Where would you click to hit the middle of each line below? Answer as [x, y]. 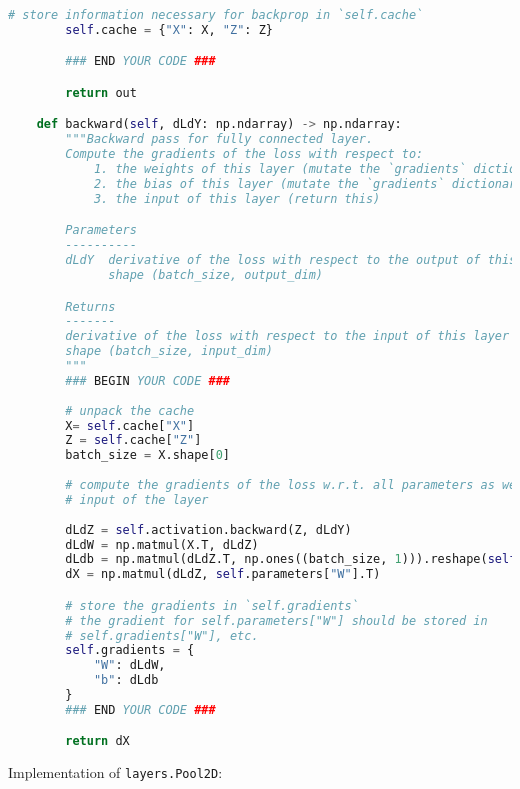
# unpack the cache [130, 410]
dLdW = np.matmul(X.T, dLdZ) [162, 544]
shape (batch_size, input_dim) [169, 351]
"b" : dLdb [126, 680]
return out [101, 92]
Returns [90, 306]
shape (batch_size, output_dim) [215, 275]
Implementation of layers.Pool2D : [115, 772]
